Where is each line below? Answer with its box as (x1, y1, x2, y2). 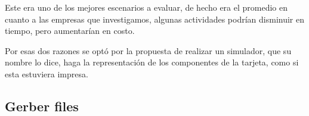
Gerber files (5, 96, 79, 115)
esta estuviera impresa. (5, 67, 88, 80)
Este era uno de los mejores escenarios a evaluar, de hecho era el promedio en (5, 1, 288, 13)
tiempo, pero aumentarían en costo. (5, 24, 135, 37)
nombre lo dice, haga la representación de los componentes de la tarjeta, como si (5, 56, 299, 68)
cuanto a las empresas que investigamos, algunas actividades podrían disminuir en (5, 12, 305, 25)
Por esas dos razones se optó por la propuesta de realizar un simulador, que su (5, 44, 292, 57)
